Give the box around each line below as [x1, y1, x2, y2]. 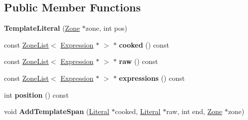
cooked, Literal [115, 106, 161, 117]
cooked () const [119, 39, 169, 50]
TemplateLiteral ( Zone [4, 23, 80, 33]
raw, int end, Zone [166, 106, 223, 117]
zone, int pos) [85, 23, 127, 33]
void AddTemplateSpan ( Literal [4, 106, 109, 117]
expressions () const [119, 72, 185, 83]
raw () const [119, 56, 158, 66]
